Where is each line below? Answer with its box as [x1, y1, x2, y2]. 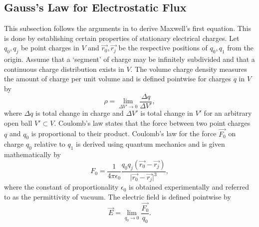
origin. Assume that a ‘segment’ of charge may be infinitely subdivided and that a [4, 54, 255, 64]
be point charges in [20, 42, 79, 53]
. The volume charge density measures [130, 63, 247, 74]
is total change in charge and [35, 108, 124, 118]
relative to [34, 139, 65, 149]
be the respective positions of [118, 42, 208, 53]
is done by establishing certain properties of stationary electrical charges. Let [4, 32, 240, 43]
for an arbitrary [204, 108, 252, 118]
